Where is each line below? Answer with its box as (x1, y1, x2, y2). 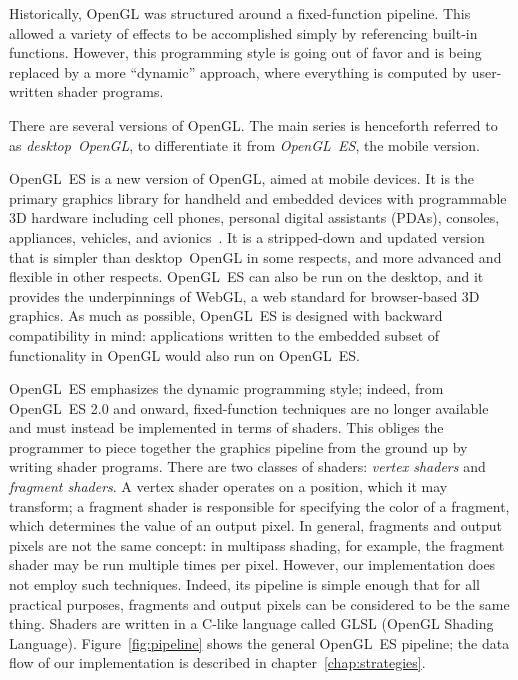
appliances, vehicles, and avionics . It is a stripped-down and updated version (9, 226, 485, 247)
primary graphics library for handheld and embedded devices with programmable (9, 187, 507, 208)
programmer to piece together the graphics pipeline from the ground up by (9, 436, 468, 457)
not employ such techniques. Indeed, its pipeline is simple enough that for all (9, 574, 480, 595)
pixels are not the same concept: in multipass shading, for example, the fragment (9, 534, 505, 555)
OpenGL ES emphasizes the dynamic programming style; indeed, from (9, 378, 444, 399)
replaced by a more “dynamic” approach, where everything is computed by (9, 61, 467, 82)
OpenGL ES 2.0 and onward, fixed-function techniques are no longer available (9, 397, 489, 418)
